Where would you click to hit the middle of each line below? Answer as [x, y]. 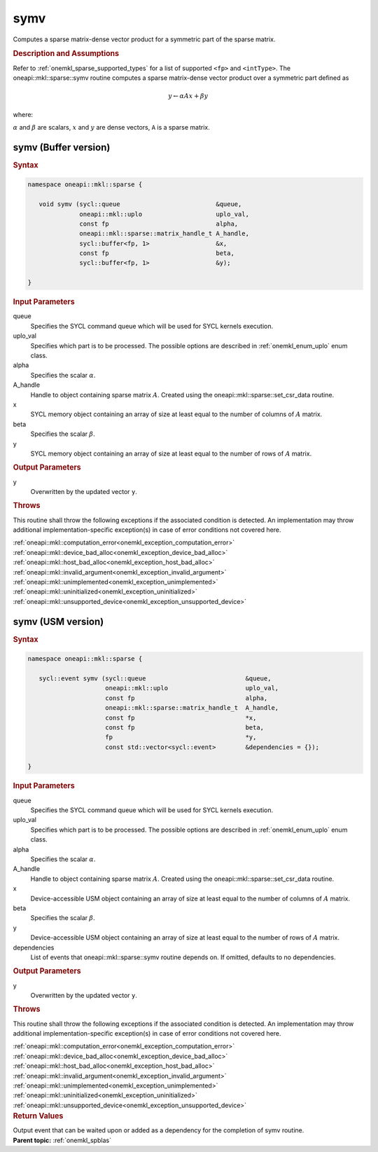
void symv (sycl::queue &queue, [140, 204]
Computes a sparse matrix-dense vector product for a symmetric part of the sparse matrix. [144, 39]
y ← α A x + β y [188, 96]
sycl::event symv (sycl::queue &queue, [155, 678]
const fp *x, [181, 718]
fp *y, [181, 737]
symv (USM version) [58, 621]
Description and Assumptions [66, 54]
